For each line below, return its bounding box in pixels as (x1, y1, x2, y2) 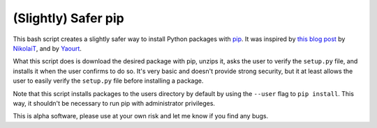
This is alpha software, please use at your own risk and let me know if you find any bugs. (13, 112, 269, 120)
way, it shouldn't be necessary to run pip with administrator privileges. (13, 99, 216, 107)
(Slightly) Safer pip (13, 10, 125, 26)
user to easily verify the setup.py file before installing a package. (13, 77, 204, 85)
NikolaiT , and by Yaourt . (13, 44, 82, 52)
